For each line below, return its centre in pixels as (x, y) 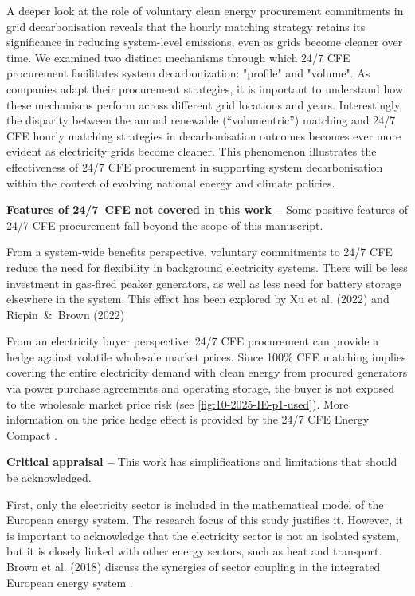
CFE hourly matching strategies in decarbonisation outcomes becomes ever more (204, 135)
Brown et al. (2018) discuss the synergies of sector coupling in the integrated (194, 566)
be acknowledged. (49, 478)
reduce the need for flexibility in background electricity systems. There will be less (207, 267)
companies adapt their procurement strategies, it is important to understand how (205, 88)
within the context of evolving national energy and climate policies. (171, 182)
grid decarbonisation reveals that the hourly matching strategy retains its (186, 26)
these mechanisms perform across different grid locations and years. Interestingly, (205, 104)
